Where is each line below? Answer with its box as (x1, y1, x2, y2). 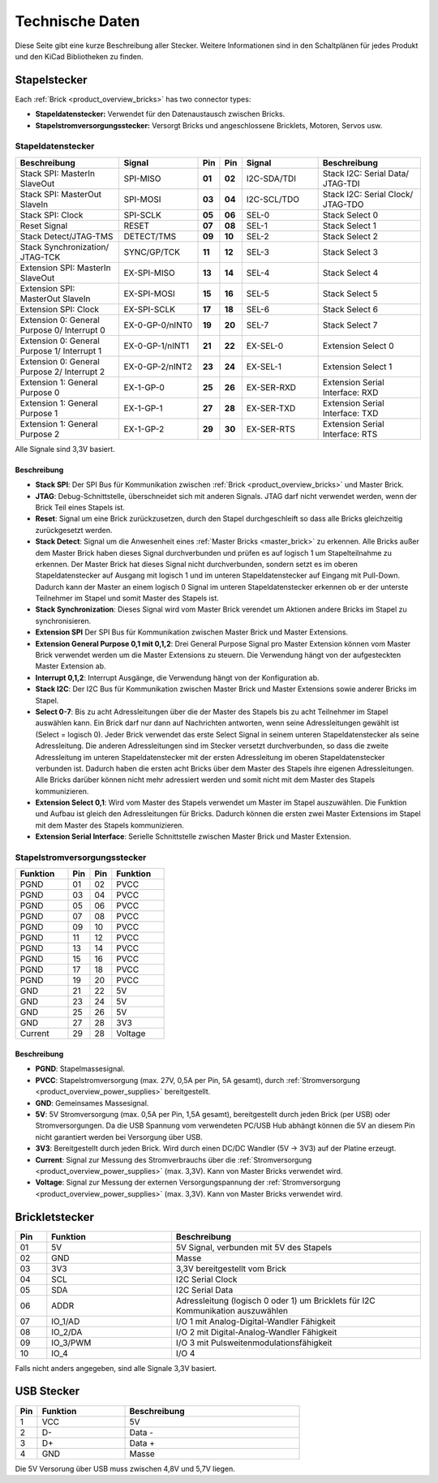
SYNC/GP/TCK (123, 246, 181, 257)
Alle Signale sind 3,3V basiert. (15, 444, 115, 453)
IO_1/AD (51, 1315, 80, 1326)
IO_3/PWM (51, 1337, 92, 1348)
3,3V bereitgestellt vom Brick (175, 1262, 287, 1274)
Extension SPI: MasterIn (19, 262, 111, 273)
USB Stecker (15, 1384, 80, 1399)
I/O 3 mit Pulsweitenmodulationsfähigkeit (175, 1337, 333, 1348)
